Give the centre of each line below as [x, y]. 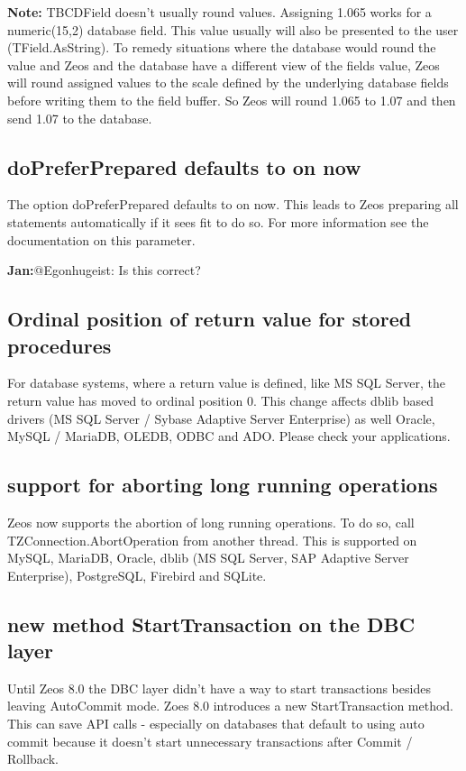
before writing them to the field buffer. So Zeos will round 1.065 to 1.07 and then [232, 100]
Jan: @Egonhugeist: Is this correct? [104, 270]
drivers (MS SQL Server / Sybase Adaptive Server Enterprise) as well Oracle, [221, 418]
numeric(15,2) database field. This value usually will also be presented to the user [233, 29]
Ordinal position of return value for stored [210, 319]
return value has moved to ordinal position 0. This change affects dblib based [221, 400]
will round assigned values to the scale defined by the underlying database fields [228, 83]
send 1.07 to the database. [80, 118]
